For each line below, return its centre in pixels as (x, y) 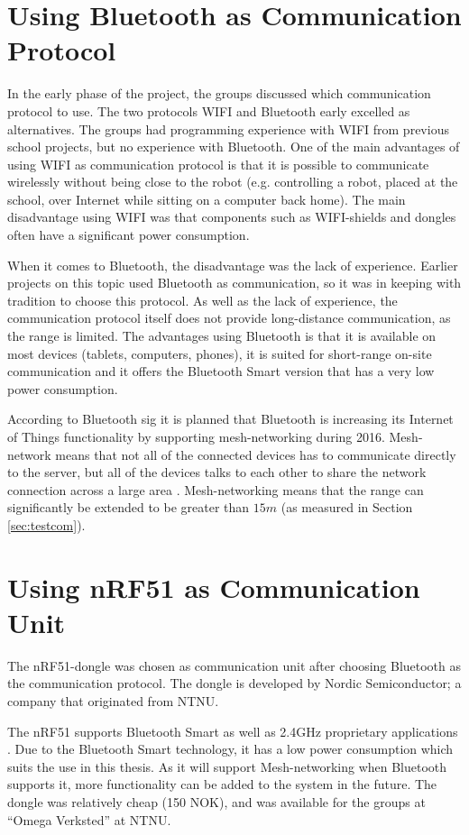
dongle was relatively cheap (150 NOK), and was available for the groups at (216, 802)
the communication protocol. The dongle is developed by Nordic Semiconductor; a (234, 683)
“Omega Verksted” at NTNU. (89, 819)
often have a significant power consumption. (129, 235)
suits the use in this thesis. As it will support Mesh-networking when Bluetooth (227, 766)
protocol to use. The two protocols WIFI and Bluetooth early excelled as (209, 110)
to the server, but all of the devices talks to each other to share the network (217, 472)
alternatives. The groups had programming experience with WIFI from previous (228, 128)
